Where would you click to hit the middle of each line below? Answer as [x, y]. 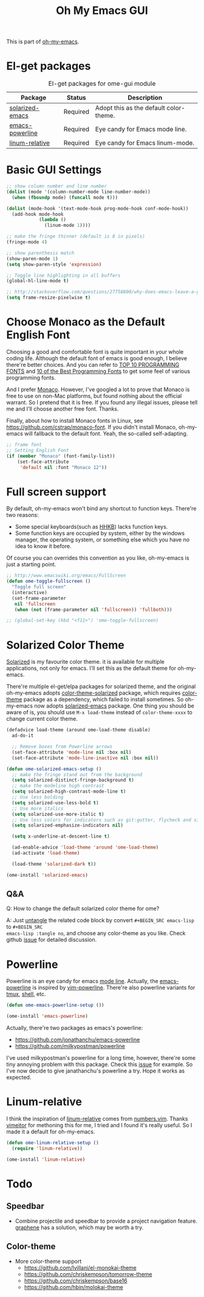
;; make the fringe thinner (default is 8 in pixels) [76, 237]
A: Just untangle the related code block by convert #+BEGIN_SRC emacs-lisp [100, 920]
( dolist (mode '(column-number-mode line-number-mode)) [78, 192]
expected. [19, 1077]
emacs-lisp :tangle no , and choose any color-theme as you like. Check [96, 933]
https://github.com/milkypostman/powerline [70, 1046]
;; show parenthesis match [40, 253]
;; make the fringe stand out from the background [77, 774]
